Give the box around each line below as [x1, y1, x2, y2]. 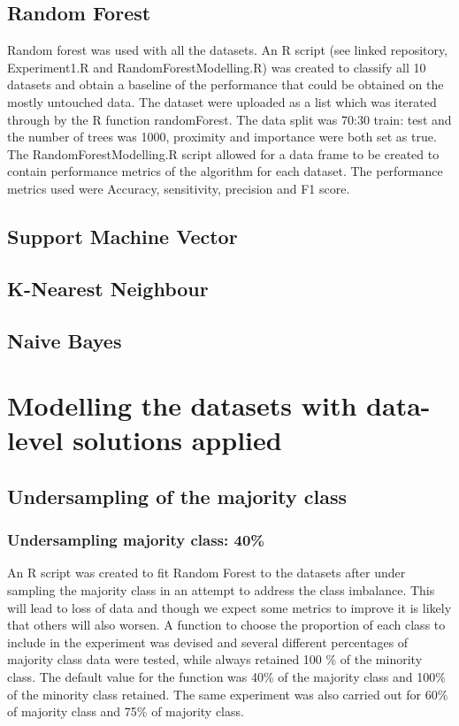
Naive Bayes [7, 326, 122, 354]
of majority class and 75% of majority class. [7, 702, 244, 721]
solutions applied [73, 422, 282, 458]
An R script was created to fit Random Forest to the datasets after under [7, 563, 406, 582]
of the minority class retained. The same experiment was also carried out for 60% [7, 684, 448, 703]
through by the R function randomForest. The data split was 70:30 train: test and [7, 110, 452, 128]
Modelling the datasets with [7, 387, 357, 424]
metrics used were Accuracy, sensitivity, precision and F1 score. [7, 179, 350, 197]
